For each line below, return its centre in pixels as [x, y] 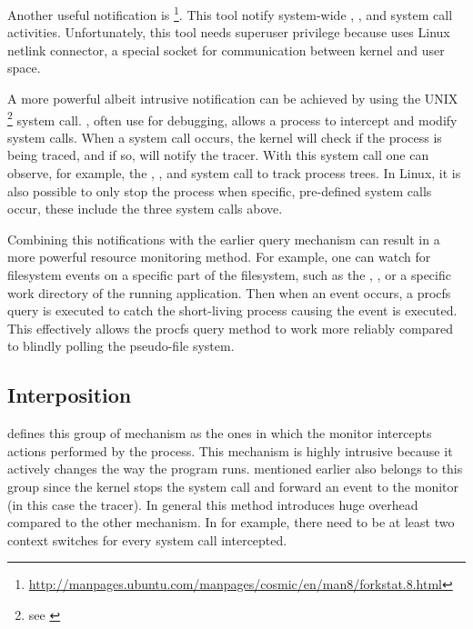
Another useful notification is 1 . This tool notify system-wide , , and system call [230, 13]
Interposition [70, 395]
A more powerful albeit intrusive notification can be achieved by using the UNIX [233, 99]
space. [24, 68]
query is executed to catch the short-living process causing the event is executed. [232, 310]
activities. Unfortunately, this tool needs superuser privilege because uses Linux [229, 32]
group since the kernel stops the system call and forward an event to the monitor [233, 486]
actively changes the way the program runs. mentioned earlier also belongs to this [235, 469]
